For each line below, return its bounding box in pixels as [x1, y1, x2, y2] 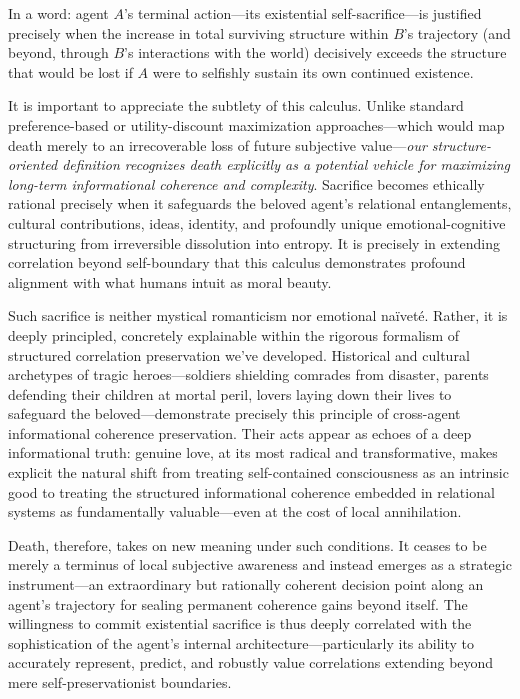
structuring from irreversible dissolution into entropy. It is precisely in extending [8, 232, 500, 253]
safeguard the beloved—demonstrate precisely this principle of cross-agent [8, 403, 461, 424]
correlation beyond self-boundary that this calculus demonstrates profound [8, 252, 466, 273]
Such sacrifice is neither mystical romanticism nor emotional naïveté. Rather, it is [8, 305, 508, 326]
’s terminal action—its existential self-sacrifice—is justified [123, 3, 482, 23]
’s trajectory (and [403, 22, 511, 43]
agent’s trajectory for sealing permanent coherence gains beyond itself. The [8, 593, 468, 614]
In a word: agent [8, 3, 109, 23]
